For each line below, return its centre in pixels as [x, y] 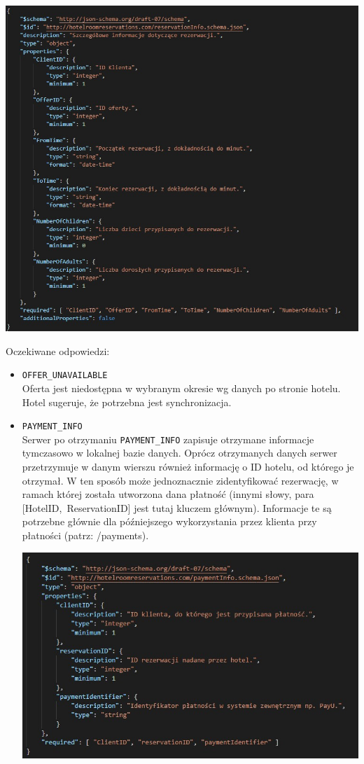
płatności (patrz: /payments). [85, 535]
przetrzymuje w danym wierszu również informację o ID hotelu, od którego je [188, 467]
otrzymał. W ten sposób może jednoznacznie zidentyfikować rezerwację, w [180, 480]
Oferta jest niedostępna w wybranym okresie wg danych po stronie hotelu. [181, 388]
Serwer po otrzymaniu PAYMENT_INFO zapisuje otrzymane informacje [168, 439]
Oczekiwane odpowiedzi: [58, 350]
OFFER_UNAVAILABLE [65, 376]
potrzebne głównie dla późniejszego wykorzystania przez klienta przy [169, 521]
